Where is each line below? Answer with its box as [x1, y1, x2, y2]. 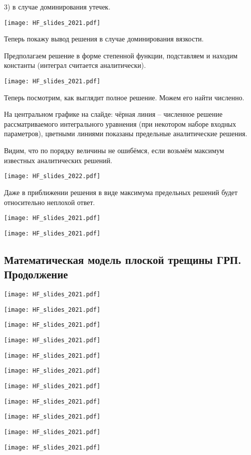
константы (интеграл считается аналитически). [4, 60, 146, 70]
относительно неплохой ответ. [4, 197, 95, 207]
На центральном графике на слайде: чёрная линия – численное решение [4, 109, 223, 119]
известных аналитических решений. [4, 155, 113, 165]
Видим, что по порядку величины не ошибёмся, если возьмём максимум [4, 145, 224, 156]
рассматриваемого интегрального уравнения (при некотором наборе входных [4, 118, 237, 129]
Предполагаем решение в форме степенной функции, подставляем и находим [4, 50, 238, 60]
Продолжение [4, 266, 68, 282]
